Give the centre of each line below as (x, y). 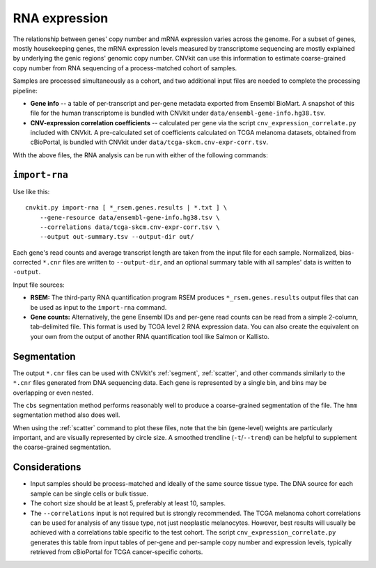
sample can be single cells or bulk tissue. (89, 494)
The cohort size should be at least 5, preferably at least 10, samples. (128, 503)
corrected (27, 262)
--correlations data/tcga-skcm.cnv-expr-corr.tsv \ (130, 227)
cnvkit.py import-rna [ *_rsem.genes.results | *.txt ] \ (126, 208)
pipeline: (25, 90)
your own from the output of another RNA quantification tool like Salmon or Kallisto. (150, 336)
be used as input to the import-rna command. (99, 307)
